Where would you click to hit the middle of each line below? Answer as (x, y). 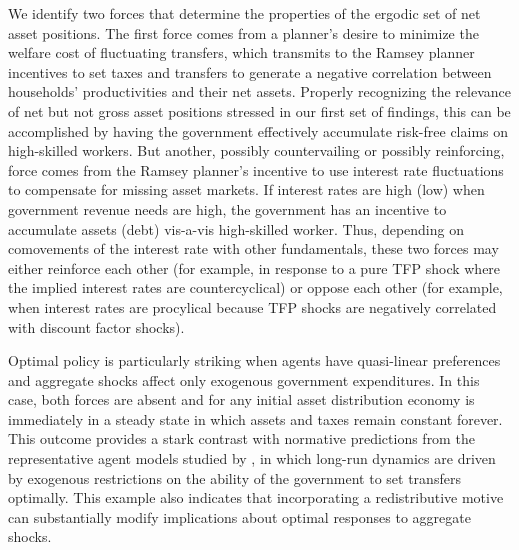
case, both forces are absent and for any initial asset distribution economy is (241, 399)
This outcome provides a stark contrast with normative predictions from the (241, 438)
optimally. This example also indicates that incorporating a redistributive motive (256, 497)
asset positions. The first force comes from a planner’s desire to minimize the (243, 32)
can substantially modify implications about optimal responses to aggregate (239, 516)
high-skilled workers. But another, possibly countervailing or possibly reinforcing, (256, 150)
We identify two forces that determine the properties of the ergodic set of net (244, 13)
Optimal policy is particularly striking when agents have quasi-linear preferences (254, 360)
